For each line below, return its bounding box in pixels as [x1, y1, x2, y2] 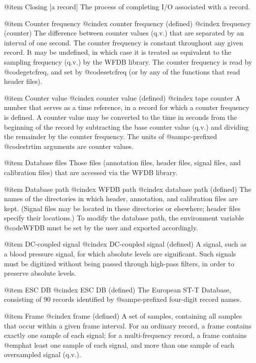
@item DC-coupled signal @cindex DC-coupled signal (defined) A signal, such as [4, 239, 247, 249]
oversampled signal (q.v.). [4, 349, 81, 360]
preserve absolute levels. [4, 268, 76, 278]
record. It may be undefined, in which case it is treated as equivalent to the [4, 47, 231, 57]
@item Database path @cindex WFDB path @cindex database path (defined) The [4, 183, 252, 194]
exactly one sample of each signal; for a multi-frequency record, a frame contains [4, 330, 247, 340]
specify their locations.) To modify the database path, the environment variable [4, 213, 244, 223]
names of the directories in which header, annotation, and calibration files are [4, 193, 238, 204]
